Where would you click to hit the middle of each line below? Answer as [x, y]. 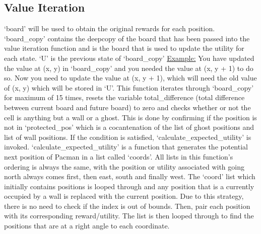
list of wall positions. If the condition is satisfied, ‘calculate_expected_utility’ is [128, 137]
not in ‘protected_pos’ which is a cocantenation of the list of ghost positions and [129, 127]
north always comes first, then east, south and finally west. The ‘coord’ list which [130, 176]
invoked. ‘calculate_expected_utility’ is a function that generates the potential [126, 147]
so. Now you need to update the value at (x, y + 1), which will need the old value [130, 78]
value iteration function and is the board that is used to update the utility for [124, 48]
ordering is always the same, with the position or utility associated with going [124, 166]
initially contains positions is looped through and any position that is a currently [129, 186]
